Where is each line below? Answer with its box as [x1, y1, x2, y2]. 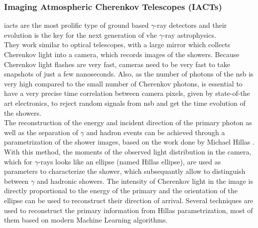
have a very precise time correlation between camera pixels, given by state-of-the [4, 88, 250, 98]
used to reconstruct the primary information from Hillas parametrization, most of [4, 205, 253, 215]
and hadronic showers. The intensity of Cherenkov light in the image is [36, 175, 254, 186]
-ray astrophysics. [162, 29, 216, 40]
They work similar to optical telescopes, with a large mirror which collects [4, 39, 231, 50]
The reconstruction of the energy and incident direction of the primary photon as [4, 117, 252, 128]
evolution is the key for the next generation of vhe [4, 29, 157, 40]
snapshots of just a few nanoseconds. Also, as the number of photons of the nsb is [4, 69, 254, 79]
